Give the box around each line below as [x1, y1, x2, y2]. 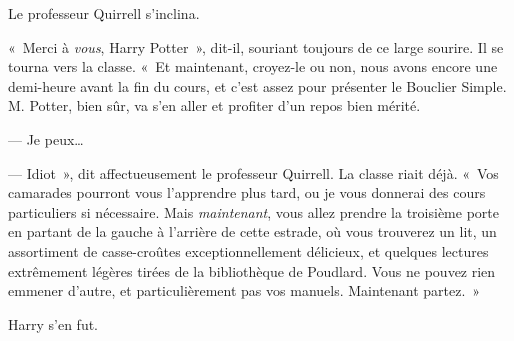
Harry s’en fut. [8, 313, 99, 334]
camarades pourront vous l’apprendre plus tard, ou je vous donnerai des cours [8, 182, 486, 203]
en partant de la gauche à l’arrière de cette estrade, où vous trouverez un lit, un [8, 221, 497, 242]
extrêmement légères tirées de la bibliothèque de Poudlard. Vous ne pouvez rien [8, 260, 496, 281]
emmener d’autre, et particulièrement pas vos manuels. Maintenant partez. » [8, 280, 481, 301]
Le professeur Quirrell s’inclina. [8, 3, 200, 23]
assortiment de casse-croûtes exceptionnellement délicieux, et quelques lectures [8, 240, 489, 261]
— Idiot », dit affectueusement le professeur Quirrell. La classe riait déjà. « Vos [8, 162, 499, 183]
